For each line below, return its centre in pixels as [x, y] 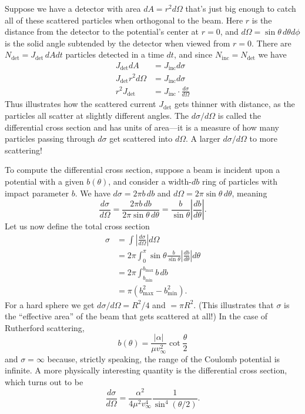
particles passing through [50, 138]
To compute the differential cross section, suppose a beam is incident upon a [143, 170]
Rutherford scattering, [45, 327]
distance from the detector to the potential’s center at [102, 31]
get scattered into [141, 138]
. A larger [203, 138]
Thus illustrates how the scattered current [81, 104]
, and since [193, 54]
